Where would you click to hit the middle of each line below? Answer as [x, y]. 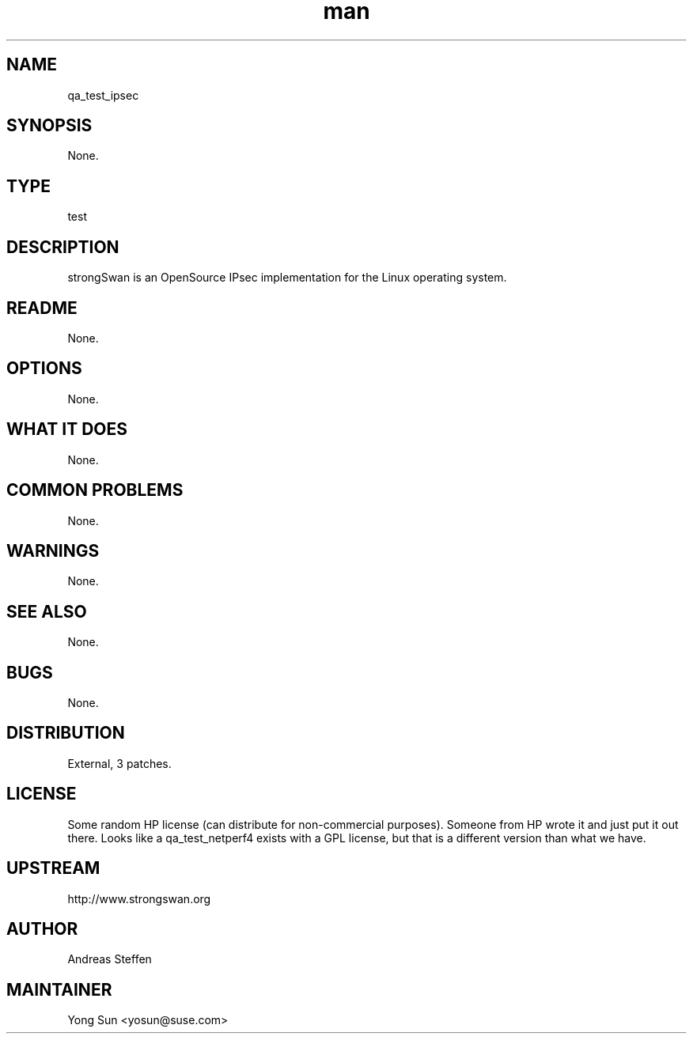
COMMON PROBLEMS [95, 490]
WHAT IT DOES [67, 429]
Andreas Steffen [110, 959]
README [42, 308]
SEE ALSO [47, 611]
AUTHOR [42, 928]
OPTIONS [44, 369]
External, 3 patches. [119, 763]
